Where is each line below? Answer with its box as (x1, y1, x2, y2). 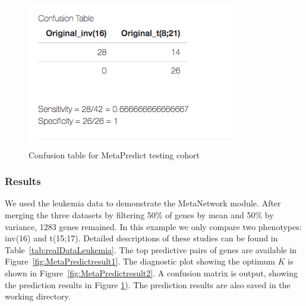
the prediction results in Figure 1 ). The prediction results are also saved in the (5, 278, 291, 291)
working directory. (5, 290, 71, 302)
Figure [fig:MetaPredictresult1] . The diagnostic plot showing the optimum (5, 255, 276, 267)
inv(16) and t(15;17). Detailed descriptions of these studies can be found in (5, 232, 278, 244)
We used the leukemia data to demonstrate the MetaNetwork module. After (5, 197, 281, 209)
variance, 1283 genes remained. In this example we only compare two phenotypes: (5, 220, 302, 232)
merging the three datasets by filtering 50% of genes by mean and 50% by (5, 209, 274, 221)
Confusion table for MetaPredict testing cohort (29, 148, 200, 161)
